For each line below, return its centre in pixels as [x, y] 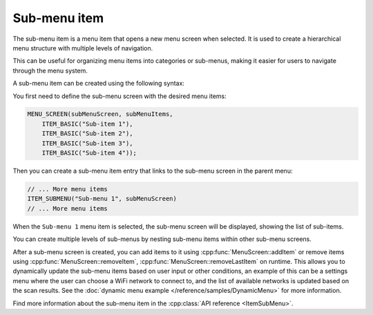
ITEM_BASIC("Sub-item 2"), [88, 134]
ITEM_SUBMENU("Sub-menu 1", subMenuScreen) [102, 199]
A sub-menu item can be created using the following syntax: [98, 84]
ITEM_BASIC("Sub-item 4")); [89, 153]
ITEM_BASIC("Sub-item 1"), [88, 124]
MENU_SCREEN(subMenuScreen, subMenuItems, [100, 114]
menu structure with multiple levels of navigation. [83, 48]
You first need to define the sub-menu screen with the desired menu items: [120, 96]
